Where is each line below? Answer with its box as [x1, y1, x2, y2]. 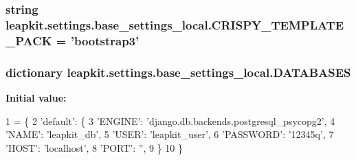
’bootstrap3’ [70, 32, 140, 49]
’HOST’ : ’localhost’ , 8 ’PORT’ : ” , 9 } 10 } [5, 140, 183, 155]
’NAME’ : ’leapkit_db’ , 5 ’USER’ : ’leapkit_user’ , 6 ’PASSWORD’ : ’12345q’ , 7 [5, 127, 334, 141]
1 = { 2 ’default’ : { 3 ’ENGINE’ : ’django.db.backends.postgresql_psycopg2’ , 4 [5, 113, 335, 128]
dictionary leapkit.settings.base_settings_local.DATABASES [5, 63, 351, 80]
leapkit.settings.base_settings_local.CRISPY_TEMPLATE [5, 16, 344, 33]
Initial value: [5, 90, 67, 104]
